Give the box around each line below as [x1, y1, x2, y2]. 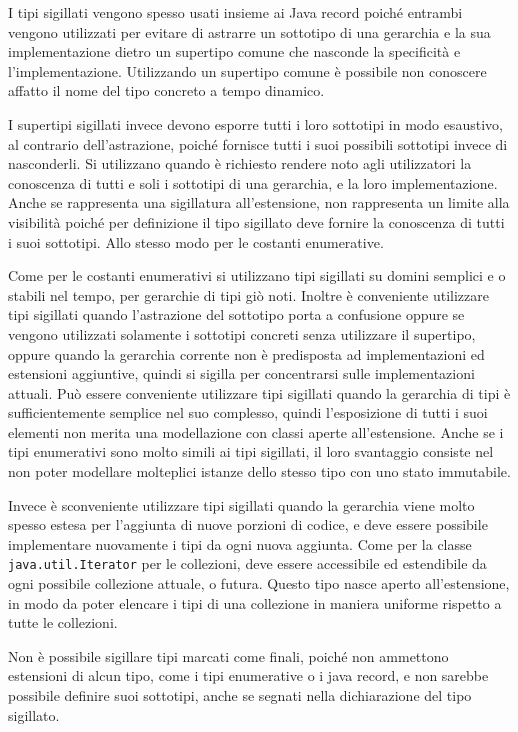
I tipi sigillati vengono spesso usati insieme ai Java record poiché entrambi [8, 2, 463, 22]
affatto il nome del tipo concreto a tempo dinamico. [8, 80, 325, 101]
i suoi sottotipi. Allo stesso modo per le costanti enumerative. [8, 231, 384, 252]
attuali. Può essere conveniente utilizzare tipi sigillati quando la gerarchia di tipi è [8, 382, 511, 403]
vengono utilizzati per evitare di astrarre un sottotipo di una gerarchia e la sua [8, 21, 491, 42]
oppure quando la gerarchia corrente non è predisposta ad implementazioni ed [8, 343, 485, 364]
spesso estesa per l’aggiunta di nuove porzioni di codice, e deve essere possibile [8, 514, 488, 535]
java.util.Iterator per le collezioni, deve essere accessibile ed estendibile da [8, 553, 487, 574]
